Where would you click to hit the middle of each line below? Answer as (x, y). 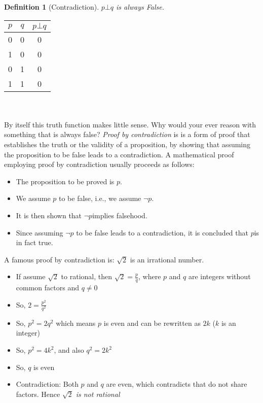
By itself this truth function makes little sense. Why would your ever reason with (130, 124)
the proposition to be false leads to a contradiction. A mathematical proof (119, 154)
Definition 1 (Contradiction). (52, 7)
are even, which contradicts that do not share (177, 384)
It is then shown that (49, 215)
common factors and (47, 288)
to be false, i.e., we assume (100, 198)
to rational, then (86, 276)
